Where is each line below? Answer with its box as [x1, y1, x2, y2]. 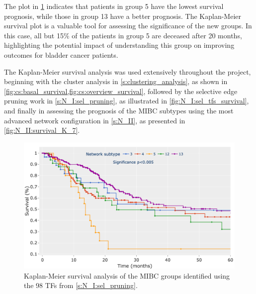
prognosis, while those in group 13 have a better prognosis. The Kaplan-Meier [4, 10, 241, 21]
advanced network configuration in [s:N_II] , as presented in [4, 115, 185, 125]
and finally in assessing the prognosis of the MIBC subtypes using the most [4, 105, 234, 115]
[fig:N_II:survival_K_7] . [4, 125, 80, 135]
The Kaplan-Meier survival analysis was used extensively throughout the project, [4, 66, 251, 77]
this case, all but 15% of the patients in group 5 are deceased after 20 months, [4, 30, 242, 40]
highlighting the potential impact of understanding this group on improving [4, 40, 235, 50]
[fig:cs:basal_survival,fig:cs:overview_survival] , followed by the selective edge [4, 86, 238, 96]
